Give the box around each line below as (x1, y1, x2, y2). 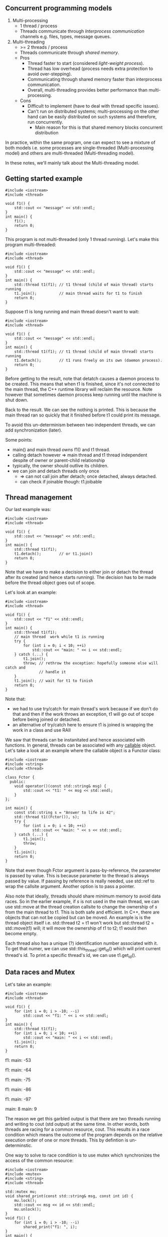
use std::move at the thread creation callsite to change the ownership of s (5, 904, 157, 910)
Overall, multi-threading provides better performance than (27, 87, 148, 93)
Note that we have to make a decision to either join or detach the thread (5, 569, 153, 575)
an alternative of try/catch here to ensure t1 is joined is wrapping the (12, 722, 153, 728)
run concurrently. (27, 119, 64, 125)
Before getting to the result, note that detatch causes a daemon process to (5, 375, 159, 381)
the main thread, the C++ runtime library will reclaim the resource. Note (5, 386, 153, 392)
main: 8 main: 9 (5, 1106, 37, 1112)
